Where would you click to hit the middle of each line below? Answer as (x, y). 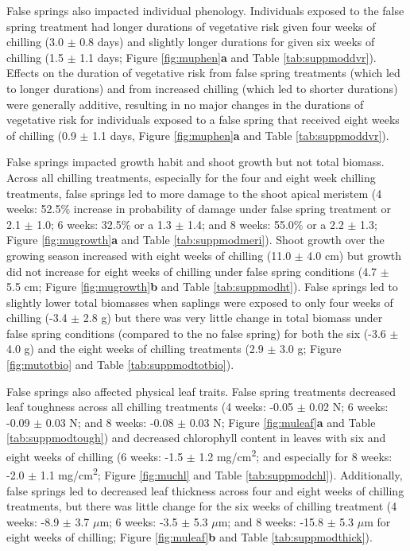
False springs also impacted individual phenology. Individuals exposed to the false (205, 10)
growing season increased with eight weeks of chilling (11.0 (149, 255)
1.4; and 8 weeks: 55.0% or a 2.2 (266, 224)
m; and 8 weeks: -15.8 (271, 521)
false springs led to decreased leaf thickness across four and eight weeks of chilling (205, 490)
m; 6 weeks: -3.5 (139, 521)
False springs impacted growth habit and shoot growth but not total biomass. (195, 162)
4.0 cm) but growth (354, 255)
